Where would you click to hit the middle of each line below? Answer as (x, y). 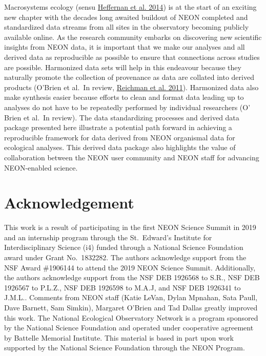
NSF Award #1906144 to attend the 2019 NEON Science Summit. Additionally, (130, 267)
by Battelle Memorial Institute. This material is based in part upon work (119, 337)
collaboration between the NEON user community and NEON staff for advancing (132, 157)
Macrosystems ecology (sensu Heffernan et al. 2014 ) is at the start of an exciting (130, 7)
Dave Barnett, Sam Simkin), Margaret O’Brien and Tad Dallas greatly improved (131, 307)
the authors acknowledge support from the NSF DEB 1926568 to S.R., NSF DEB (132, 277)
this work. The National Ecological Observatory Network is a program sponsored (131, 317)
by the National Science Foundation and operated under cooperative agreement (129, 328)
